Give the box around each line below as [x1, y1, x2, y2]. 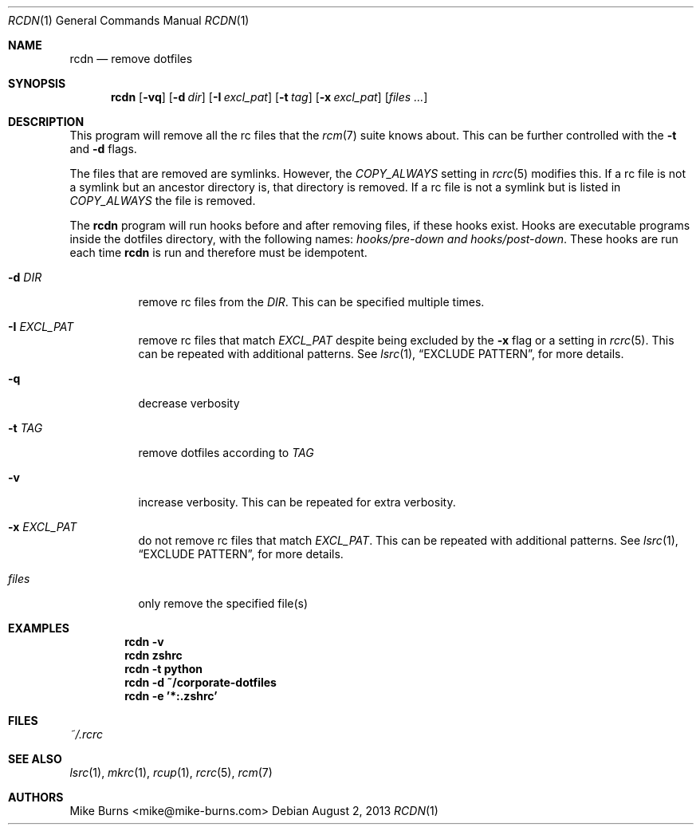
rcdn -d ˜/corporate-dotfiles [124, 675, 277, 689]
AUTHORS [8, 790, 64, 804]
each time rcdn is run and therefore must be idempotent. [69, 246, 368, 259]
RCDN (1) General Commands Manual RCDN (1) [8, 14, 250, 27]
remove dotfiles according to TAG [138, 446, 314, 459]
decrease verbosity [138, 396, 240, 410]
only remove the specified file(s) [138, 597, 309, 610]
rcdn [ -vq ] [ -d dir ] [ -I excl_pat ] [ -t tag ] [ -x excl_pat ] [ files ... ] [111, 90, 428, 104]
